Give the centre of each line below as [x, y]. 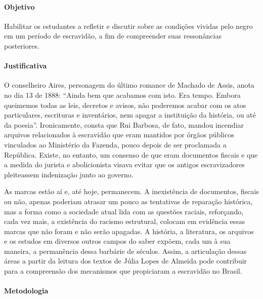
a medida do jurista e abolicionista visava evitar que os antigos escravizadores [124, 164]
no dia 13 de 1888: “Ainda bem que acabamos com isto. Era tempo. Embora [122, 95]
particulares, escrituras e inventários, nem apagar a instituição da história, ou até [130, 115]
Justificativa [26, 66]
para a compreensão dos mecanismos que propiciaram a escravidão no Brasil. [123, 271]
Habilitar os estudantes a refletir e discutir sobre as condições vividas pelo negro [128, 26]
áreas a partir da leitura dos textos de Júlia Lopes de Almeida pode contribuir [126, 261]
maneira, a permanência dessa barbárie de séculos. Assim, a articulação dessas [125, 251]
